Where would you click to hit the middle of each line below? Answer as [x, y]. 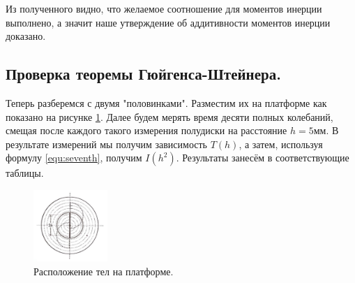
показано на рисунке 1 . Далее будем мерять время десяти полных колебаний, [169, 116]
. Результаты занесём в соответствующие [263, 158]
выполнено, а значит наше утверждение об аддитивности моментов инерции [168, 22]
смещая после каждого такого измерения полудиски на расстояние [146, 130]
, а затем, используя [281, 144]
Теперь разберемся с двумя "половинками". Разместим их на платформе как [166, 102]
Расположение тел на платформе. [104, 271]
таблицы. [25, 173]
